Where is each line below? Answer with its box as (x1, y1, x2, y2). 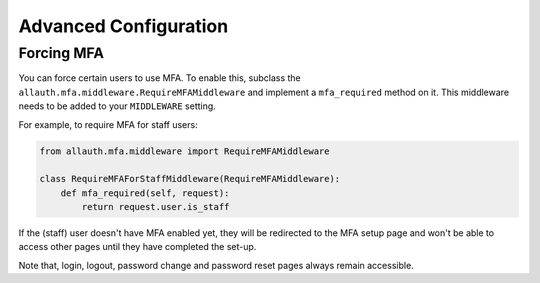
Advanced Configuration (18, 15, 229, 37)
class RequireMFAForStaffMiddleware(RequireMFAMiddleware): (39, 173, 341, 185)
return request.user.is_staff (81, 201, 230, 213)
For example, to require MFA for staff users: (18, 118, 199, 130)
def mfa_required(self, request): (60, 187, 230, 199)
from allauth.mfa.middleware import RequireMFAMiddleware (39, 145, 330, 157)
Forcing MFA (18, 44, 105, 62)
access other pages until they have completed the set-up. (18, 241, 257, 253)
